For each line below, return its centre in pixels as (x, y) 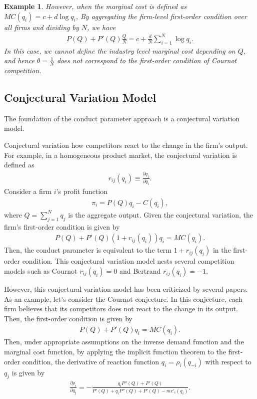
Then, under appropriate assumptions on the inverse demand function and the (124, 342)
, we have (101, 27)
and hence (19, 60)
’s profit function (82, 191)
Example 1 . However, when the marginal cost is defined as (95, 6)
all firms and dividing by (41, 27)
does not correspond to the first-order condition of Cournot (147, 60)
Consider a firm (28, 191)
